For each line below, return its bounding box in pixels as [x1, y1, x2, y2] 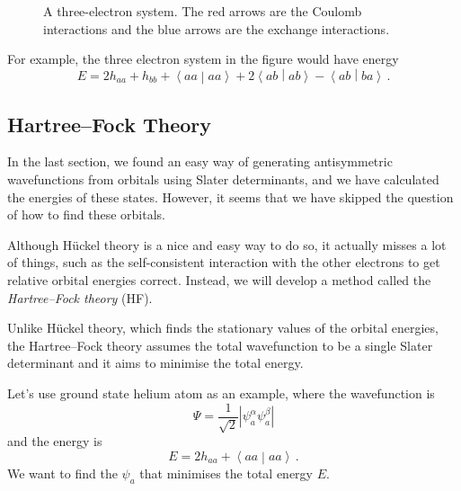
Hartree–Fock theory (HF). [7, 288, 153, 307]
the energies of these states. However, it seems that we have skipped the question [7, 187, 454, 206]
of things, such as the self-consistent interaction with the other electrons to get [7, 253, 440, 272]
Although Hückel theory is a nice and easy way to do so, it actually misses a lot [7, 235, 447, 254]
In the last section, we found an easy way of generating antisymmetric [7, 152, 393, 171]
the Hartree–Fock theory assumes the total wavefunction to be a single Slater [7, 335, 433, 354]
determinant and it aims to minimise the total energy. [7, 353, 304, 372]
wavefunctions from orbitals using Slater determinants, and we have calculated [7, 170, 439, 189]
